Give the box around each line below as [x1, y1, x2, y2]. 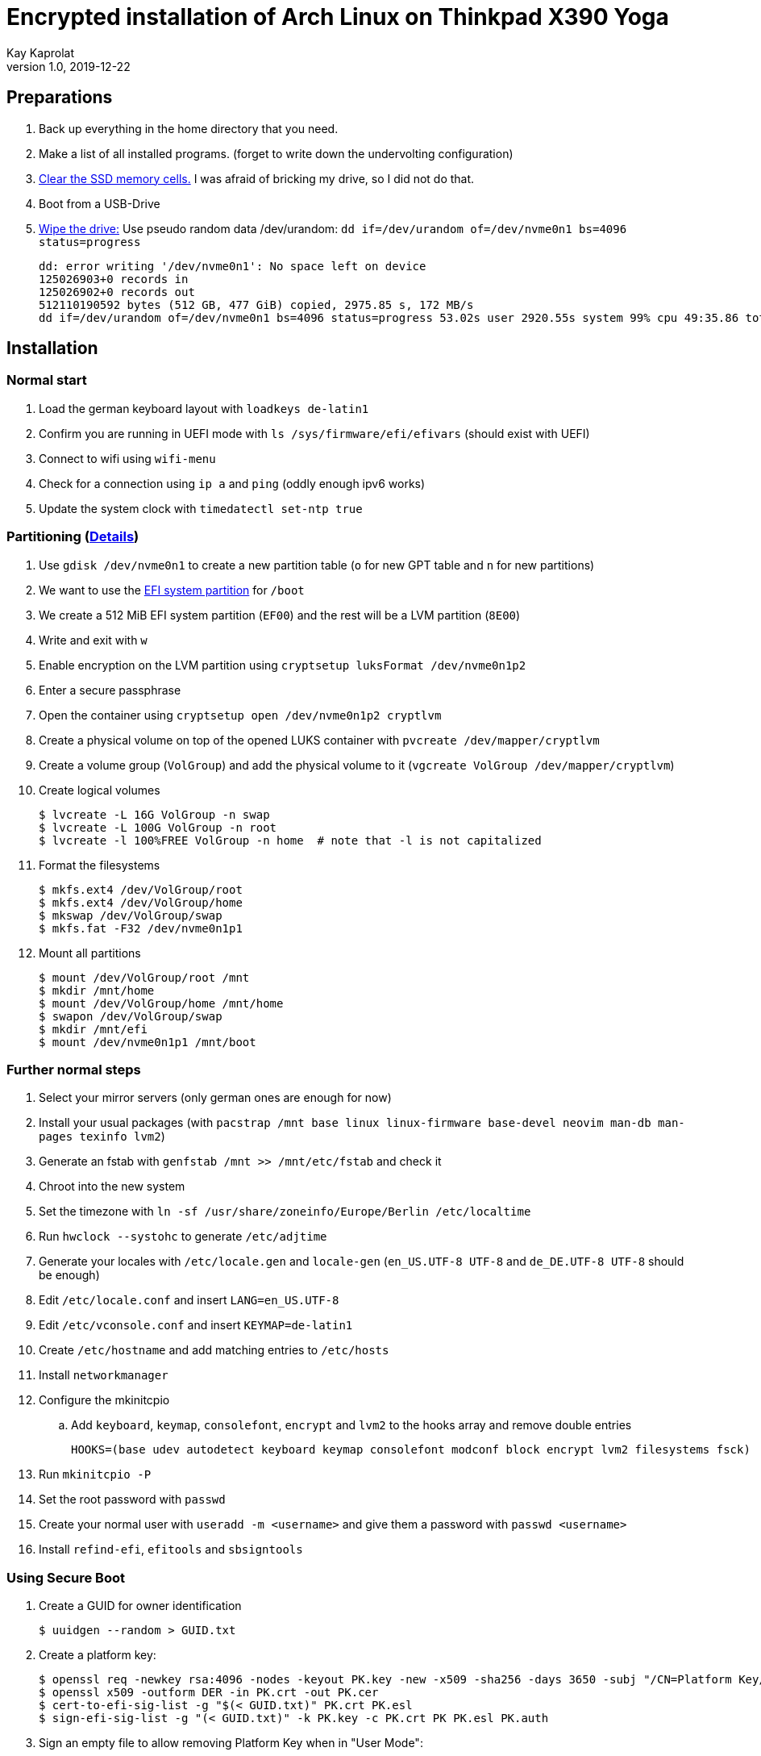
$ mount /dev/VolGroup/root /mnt [39, 970, 250, 984]
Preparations [6, 87, 113, 108]
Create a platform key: [39, 1648, 156, 1662]
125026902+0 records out [39, 285, 195, 298]
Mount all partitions [39, 945, 141, 960]
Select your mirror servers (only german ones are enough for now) [39, 1091, 392, 1105]
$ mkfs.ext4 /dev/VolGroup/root [39, 882, 243, 896]
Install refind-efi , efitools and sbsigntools [39, 1542, 303, 1557]
